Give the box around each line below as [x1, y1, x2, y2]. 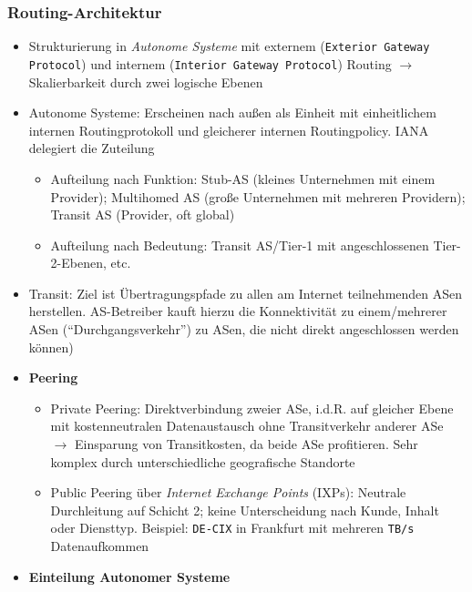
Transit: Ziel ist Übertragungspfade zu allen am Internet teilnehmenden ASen [28, 283, 463, 302]
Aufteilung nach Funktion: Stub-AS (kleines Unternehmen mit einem [50, 168, 436, 188]
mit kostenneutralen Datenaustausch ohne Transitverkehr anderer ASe [50, 416, 444, 435]
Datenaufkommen [50, 536, 149, 556]
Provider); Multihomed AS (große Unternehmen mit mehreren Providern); [50, 187, 466, 206]
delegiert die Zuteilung [28, 138, 155, 158]
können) [28, 337, 74, 356]
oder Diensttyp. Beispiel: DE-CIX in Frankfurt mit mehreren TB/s [50, 518, 415, 537]
